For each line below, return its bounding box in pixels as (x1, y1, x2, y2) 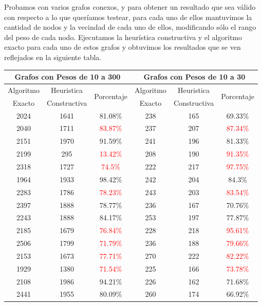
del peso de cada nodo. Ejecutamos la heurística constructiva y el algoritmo (4, 31, 242, 42)
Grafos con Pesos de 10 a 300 (14, 71, 121, 82)
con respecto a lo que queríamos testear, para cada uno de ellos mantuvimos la (4, 11, 252, 22)
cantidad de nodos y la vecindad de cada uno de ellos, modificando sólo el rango (4, 22, 256, 32)
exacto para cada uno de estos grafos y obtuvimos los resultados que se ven (4, 42, 241, 52)
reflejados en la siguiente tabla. (4, 51, 102, 62)
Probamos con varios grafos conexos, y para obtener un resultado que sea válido (4, 2, 256, 12)
